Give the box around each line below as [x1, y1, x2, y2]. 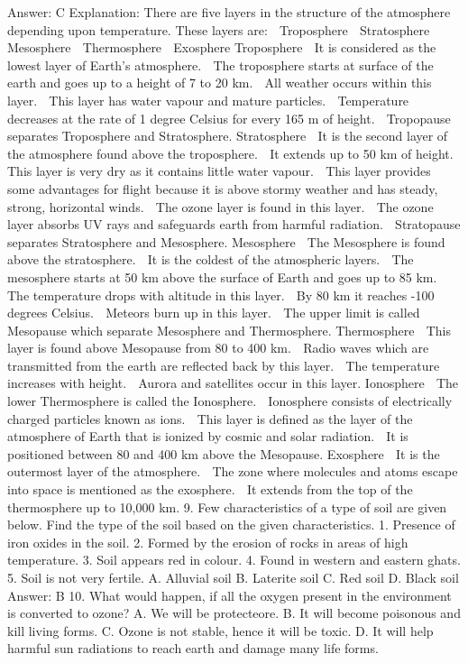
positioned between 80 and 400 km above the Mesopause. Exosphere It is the [7, 444, 440, 463]
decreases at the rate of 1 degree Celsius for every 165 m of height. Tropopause [7, 108, 451, 127]
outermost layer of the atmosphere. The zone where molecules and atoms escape [7, 462, 458, 481]
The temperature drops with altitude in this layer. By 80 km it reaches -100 [7, 285, 435, 304]
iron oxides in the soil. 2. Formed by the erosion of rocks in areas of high [7, 532, 408, 551]
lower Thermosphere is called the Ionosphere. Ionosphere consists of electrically [7, 391, 453, 410]
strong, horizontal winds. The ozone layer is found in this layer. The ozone [7, 197, 434, 216]
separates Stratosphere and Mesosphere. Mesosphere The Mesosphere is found [7, 232, 445, 251]
